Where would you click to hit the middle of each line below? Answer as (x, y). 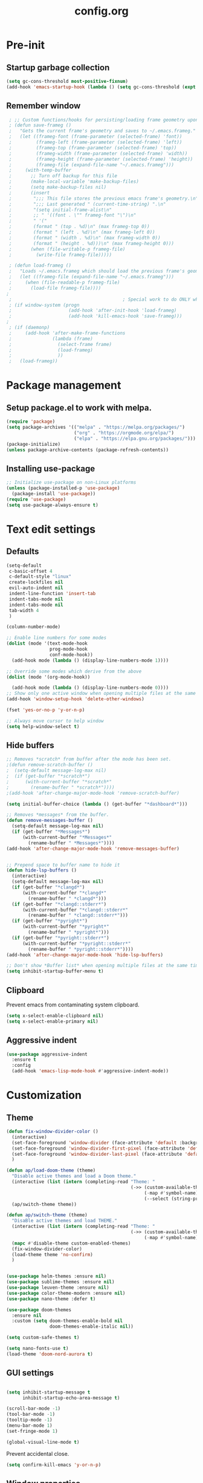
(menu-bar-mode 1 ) (29, 1426)
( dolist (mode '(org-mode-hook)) (48, 677)
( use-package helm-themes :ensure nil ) (56, 1276)
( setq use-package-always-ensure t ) (52, 505)
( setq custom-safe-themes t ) (43, 1338)
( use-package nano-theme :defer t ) (51, 1299)
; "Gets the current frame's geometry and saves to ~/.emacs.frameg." (102, 131)
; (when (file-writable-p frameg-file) (67, 249)
